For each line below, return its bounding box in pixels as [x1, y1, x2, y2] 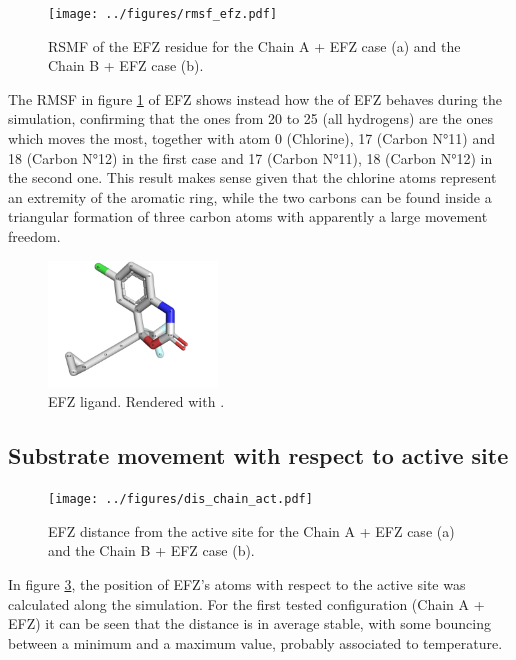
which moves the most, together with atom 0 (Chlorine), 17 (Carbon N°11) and [8, 128, 495, 149]
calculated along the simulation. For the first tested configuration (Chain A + [8, 593, 485, 614]
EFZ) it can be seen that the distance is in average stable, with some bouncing [8, 613, 491, 634]
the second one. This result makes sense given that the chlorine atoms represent [8, 167, 497, 188]
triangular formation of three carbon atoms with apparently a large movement [8, 206, 488, 227]
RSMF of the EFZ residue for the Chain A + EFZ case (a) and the [48, 35, 461, 56]
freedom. [8, 226, 61, 246]
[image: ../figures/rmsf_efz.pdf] [48, 7, 278, 21]
